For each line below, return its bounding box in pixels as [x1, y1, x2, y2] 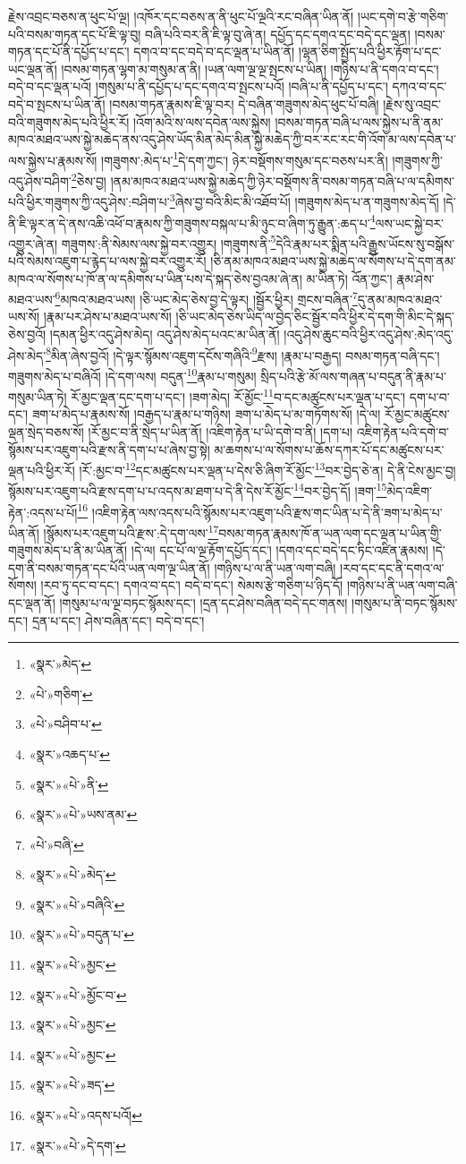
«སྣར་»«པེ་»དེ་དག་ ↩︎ [29, 1135, 126, 1154]
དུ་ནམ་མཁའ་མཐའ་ [357, 289, 443, 308]
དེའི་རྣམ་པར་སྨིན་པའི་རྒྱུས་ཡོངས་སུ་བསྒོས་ [275, 234, 455, 252]
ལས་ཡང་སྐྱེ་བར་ [375, 213, 445, 232]
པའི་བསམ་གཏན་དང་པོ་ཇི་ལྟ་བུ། [8, 24, 141, 43]
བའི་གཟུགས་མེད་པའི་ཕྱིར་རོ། [8, 112, 130, 131]
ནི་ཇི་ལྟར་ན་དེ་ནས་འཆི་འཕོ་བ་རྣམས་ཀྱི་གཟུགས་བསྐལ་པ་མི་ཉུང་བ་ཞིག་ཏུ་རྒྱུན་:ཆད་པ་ [8, 213, 370, 232]
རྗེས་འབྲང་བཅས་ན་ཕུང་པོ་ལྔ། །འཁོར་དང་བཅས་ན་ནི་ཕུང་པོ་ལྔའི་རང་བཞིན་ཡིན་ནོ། [8, 7, 354, 25]
